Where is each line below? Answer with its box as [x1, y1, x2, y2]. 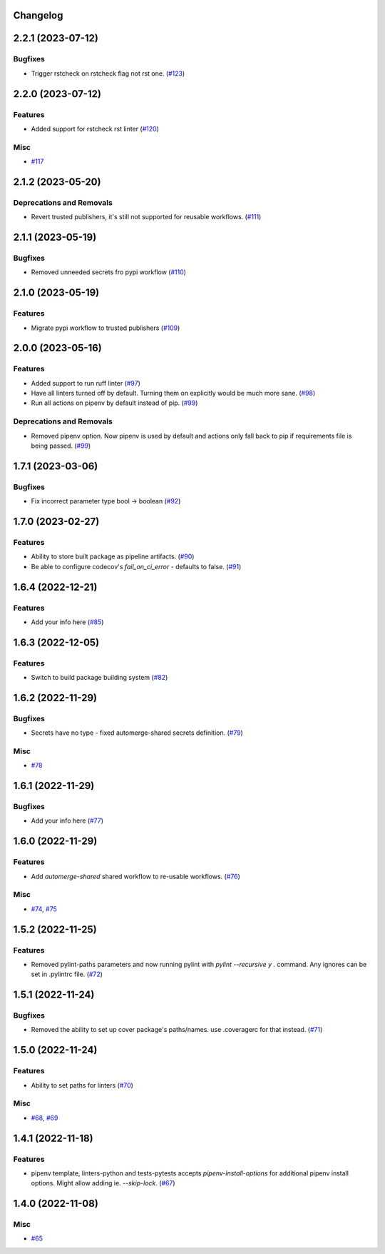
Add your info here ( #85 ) [31, 618, 104, 626]
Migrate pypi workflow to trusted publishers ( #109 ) [31, 323, 180, 332]
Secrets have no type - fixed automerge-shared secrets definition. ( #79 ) [31, 728, 244, 737]
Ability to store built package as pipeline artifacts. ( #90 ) [31, 552, 195, 561]
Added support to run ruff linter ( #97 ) [31, 378, 140, 387]
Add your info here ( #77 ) [31, 816, 103, 825]
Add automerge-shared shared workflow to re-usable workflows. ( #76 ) [31, 872, 240, 881]
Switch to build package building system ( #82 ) [31, 673, 168, 682]
